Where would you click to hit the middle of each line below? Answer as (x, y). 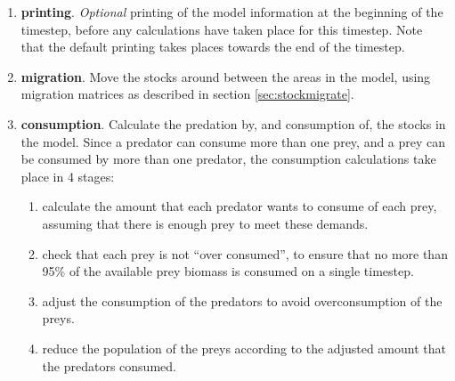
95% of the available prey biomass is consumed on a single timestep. (228, 271)
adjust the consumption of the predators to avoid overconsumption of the (242, 300)
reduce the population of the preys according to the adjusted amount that (244, 348)
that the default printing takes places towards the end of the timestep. (213, 47)
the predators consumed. (109, 365)
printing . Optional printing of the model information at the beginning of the (232, 12)
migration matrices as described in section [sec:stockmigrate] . (187, 94)
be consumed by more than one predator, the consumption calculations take (228, 159)
